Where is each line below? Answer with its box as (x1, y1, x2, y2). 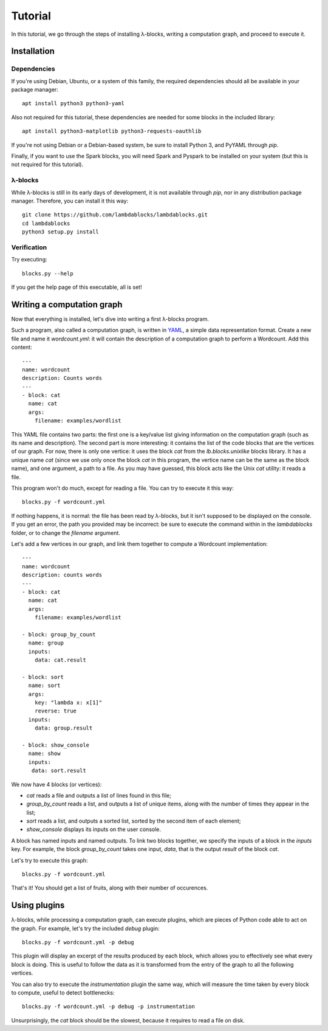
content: (11, 343, 33, 351)
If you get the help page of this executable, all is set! (11, 283, 142, 291)
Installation (11, 46, 55, 57)
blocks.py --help (22, 270, 73, 277)
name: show (28, 750, 61, 757)
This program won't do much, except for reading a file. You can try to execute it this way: (11, 484, 234, 492)
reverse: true (34, 708, 77, 714)
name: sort (28, 682, 61, 689)
